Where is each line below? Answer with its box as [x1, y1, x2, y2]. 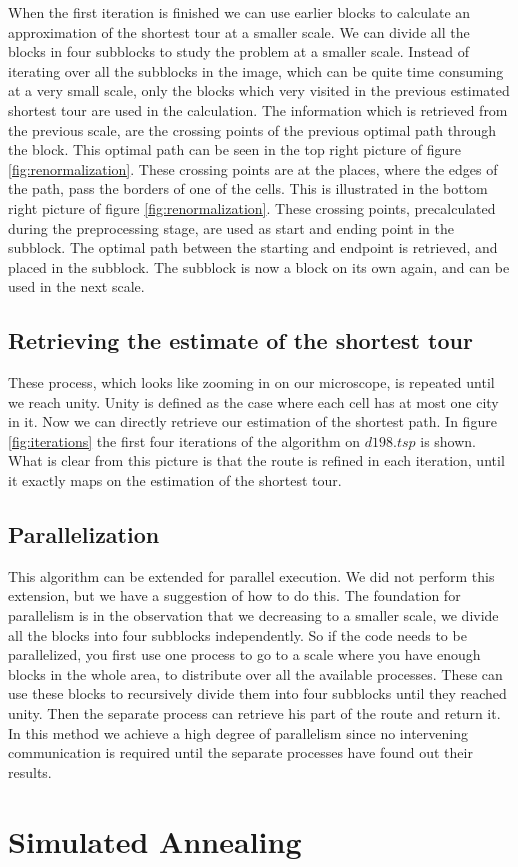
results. [8, 761, 52, 782]
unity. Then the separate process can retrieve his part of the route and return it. [8, 703, 501, 724]
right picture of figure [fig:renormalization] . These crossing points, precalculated [8, 197, 496, 218]
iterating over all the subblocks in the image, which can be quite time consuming [8, 60, 504, 81]
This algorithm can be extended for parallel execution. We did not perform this [8, 565, 495, 586]
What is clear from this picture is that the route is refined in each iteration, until [8, 450, 505, 471]
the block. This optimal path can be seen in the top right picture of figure [8, 139, 461, 160]
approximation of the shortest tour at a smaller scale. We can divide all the [8, 21, 470, 42]
